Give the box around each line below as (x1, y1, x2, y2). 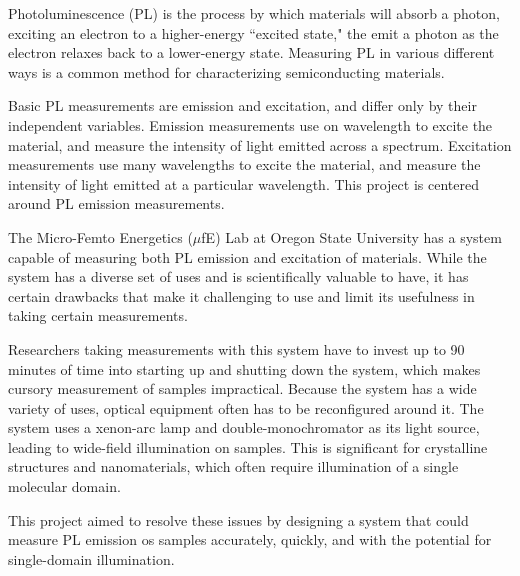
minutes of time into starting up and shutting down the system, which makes (8, 358, 481, 379)
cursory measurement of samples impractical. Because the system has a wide (8, 378, 477, 399)
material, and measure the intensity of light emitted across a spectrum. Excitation (8, 134, 512, 155)
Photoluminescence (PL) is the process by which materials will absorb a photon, (8, 3, 500, 23)
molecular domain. (8, 476, 121, 497)
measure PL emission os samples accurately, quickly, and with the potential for (8, 529, 492, 550)
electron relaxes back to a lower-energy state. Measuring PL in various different (8, 42, 495, 63)
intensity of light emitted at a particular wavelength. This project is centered (8, 173, 479, 194)
